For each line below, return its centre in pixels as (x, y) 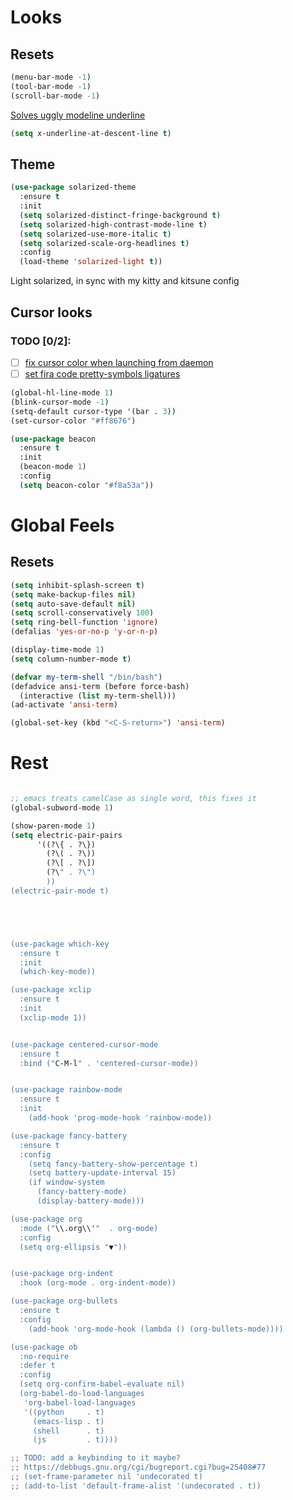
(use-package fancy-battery (69, 1136)
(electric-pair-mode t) (60, 891)
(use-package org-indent (62, 1274)
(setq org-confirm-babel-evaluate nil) (102, 1384)
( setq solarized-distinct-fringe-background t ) (120, 215)
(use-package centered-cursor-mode (84, 1044)
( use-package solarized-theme (73, 187)
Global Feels (62, 525)
